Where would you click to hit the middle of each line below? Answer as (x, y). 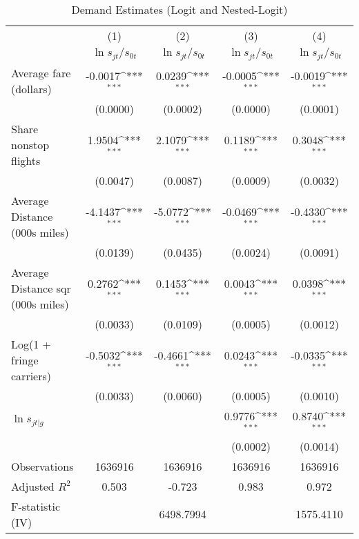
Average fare (41, 72)
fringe (25, 360)
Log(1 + (31, 344)
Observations (42, 466)
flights (26, 160)
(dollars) (31, 88)
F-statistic (36, 506)
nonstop (30, 144)
